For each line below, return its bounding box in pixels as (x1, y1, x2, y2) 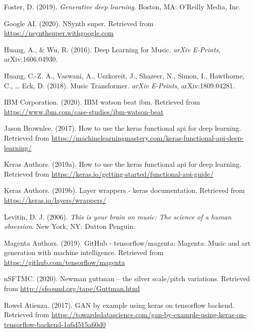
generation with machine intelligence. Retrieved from (4, 247, 164, 258)
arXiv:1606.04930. (4, 54, 58, 64)
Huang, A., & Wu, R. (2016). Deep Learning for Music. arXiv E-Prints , (4, 44, 220, 54)
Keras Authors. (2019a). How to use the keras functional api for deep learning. (4, 159, 242, 169)
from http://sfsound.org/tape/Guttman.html (4, 283, 140, 294)
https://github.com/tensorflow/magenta (4, 257, 125, 267)
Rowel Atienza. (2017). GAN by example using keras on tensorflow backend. (4, 299, 234, 310)
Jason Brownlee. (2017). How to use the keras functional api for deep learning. (4, 123, 241, 133)
